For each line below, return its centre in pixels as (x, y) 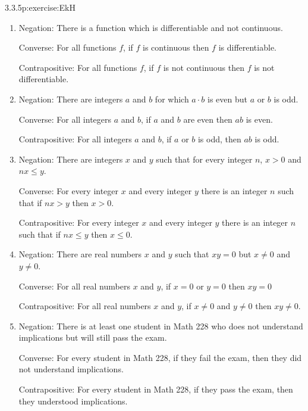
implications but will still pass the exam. (93, 337)
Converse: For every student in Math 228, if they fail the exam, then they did (160, 357)
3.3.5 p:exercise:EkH (40, 7)
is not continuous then (204, 67)
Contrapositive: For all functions (78, 67)
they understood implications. (73, 401)
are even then (208, 119)
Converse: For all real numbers (74, 286)
